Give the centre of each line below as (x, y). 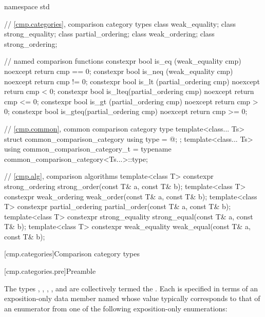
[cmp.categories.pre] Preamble (50, 271)
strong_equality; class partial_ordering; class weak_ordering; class (109, 34)
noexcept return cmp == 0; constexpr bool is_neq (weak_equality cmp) (119, 71)
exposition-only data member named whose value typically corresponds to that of (132, 298)
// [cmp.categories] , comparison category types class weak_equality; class (120, 23)
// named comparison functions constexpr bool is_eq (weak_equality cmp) (123, 61)
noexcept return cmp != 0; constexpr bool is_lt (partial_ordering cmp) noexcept (132, 81)
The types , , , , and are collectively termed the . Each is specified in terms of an (131, 288)
